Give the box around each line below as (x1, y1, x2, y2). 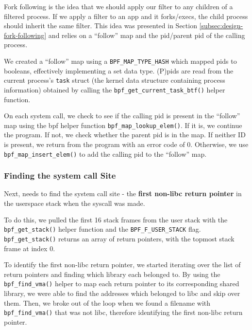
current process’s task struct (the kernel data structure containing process (4, 75, 225, 85)
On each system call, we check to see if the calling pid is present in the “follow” (4, 110, 240, 121)
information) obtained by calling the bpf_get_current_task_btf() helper (4, 84, 225, 94)
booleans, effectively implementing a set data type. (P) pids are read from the (4, 65, 234, 75)
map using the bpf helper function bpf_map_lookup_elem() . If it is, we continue (4, 120, 242, 130)
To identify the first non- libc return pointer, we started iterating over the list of (4, 259, 241, 270)
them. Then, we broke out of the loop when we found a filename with (4, 297, 211, 308)
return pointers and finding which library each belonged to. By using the (4, 269, 220, 279)
